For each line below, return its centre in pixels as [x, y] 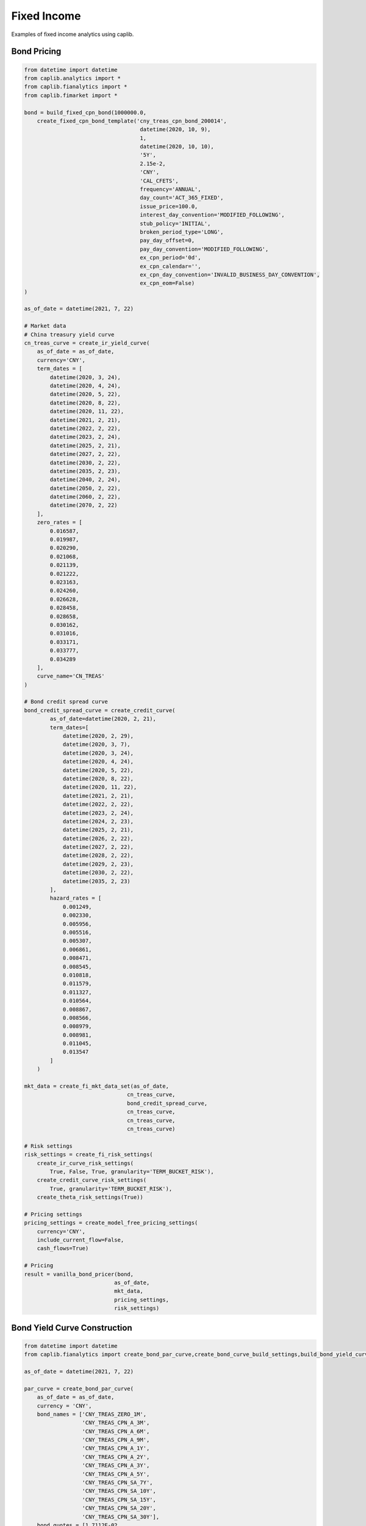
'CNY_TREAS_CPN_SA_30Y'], [121, 1517]
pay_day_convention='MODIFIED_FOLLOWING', [204, 249]
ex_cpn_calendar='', [170, 266]
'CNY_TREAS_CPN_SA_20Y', [119, 1508]
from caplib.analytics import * [73, 78]
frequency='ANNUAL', [170, 190]
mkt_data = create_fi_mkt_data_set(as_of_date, [96, 1086]
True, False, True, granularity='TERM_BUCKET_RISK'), [132, 1171]
